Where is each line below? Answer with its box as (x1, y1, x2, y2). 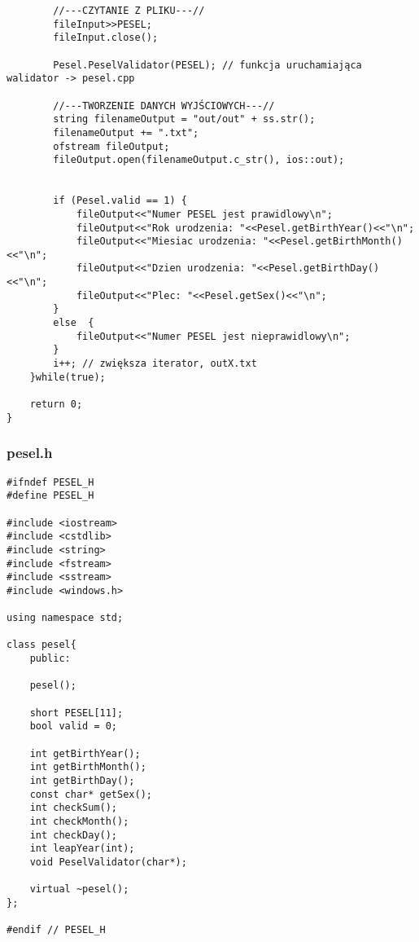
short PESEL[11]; (29, 706, 124, 719)
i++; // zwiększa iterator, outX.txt (53, 358, 257, 370)
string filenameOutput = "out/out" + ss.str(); (53, 113, 316, 125)
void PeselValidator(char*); (29, 856, 187, 868)
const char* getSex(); (29, 788, 152, 800)
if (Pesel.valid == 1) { (53, 195, 187, 207)
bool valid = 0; (29, 720, 118, 733)
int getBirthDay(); (29, 775, 135, 786)
